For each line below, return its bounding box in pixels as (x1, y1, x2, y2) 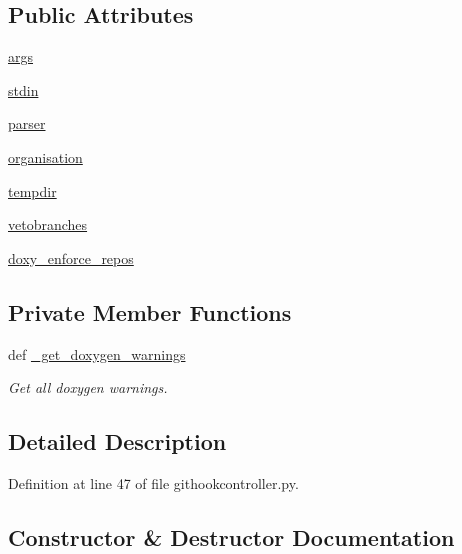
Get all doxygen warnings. (8, 377, 168, 398)
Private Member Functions (8, 296, 292, 327)
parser (8, 113, 46, 134)
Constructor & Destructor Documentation (8, 521, 455, 552)
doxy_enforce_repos (8, 247, 134, 268)
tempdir (8, 180, 57, 201)
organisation (8, 146, 83, 167)
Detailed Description (8, 426, 227, 457)
